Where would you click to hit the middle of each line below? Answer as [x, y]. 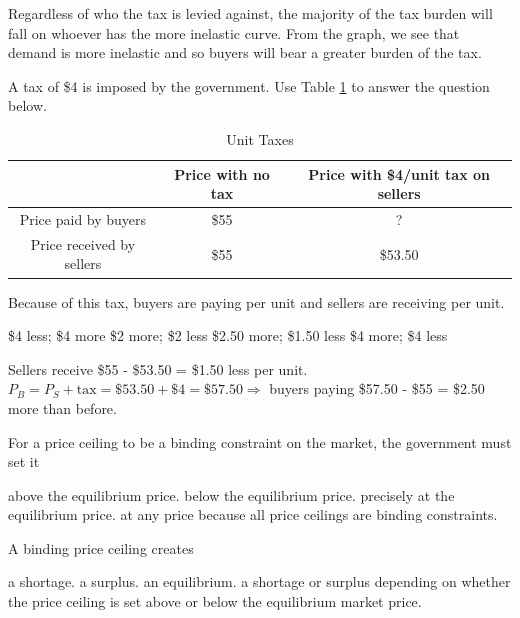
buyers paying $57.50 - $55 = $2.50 [377, 388]
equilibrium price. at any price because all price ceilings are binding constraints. [253, 514]
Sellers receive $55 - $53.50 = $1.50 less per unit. [158, 368]
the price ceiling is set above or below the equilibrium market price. [215, 601]
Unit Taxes [260, 138]
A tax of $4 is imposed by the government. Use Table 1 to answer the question [249, 85]
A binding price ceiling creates [101, 547]
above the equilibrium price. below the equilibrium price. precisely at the [231, 494]
